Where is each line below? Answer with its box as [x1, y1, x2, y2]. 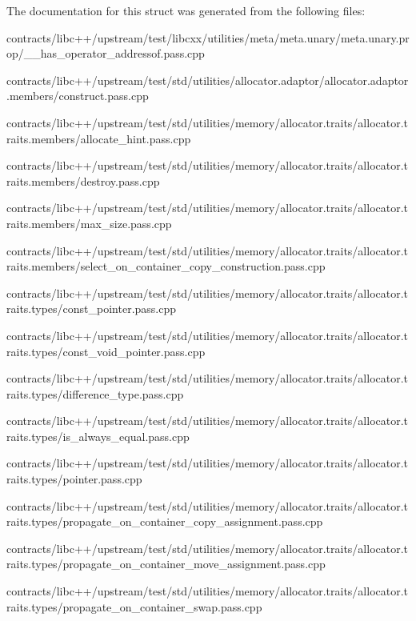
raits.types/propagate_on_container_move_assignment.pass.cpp [6, 555, 326, 572]
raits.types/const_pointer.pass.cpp [6, 300, 177, 317]
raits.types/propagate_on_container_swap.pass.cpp [6, 598, 262, 615]
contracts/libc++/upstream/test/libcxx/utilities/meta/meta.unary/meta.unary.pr [6, 29, 410, 46]
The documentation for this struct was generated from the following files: [6, 2, 366, 18]
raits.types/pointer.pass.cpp [6, 471, 142, 487]
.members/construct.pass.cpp [6, 87, 149, 104]
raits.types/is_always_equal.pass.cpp [6, 427, 190, 444]
